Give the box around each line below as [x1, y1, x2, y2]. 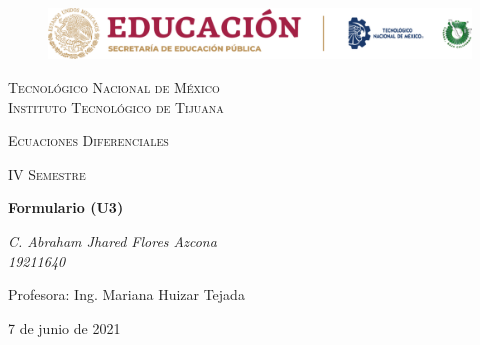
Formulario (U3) [8, 197, 124, 218]
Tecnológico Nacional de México [8, 76, 220, 97]
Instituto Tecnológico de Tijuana [8, 96, 224, 117]
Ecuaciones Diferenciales [8, 130, 169, 151]
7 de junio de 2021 [8, 317, 121, 338]
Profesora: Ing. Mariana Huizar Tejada [8, 284, 245, 305]
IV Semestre [8, 163, 86, 184]
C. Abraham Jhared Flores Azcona [8, 230, 217, 251]
